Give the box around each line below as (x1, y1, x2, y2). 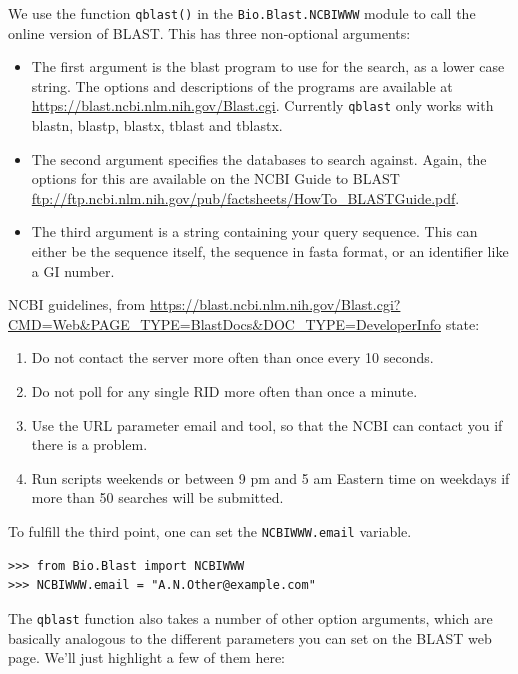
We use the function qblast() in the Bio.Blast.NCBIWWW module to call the (8, 3, 476, 23)
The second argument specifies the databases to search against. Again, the (31, 148, 487, 169)
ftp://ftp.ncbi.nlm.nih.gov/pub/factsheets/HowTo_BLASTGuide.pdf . (31, 187, 460, 208)
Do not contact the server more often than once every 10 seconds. (31, 347, 434, 368)
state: (445, 313, 480, 334)
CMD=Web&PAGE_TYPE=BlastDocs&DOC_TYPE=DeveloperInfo (8, 313, 441, 334)
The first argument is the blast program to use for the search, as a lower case (31, 56, 505, 77)
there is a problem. (31, 434, 148, 455)
